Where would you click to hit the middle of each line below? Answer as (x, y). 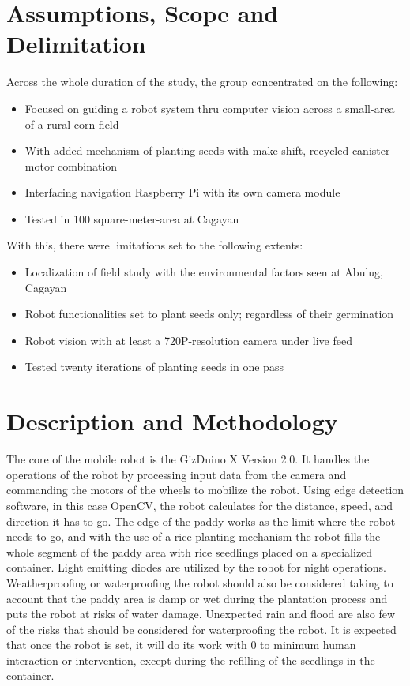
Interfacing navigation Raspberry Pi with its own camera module (182, 192)
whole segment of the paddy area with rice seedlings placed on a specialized (190, 551)
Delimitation (76, 44)
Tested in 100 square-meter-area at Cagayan (132, 218)
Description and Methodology (172, 421)
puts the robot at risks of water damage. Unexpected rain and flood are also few (201, 614)
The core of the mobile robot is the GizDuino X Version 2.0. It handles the (188, 459)
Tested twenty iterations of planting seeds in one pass (154, 367)
